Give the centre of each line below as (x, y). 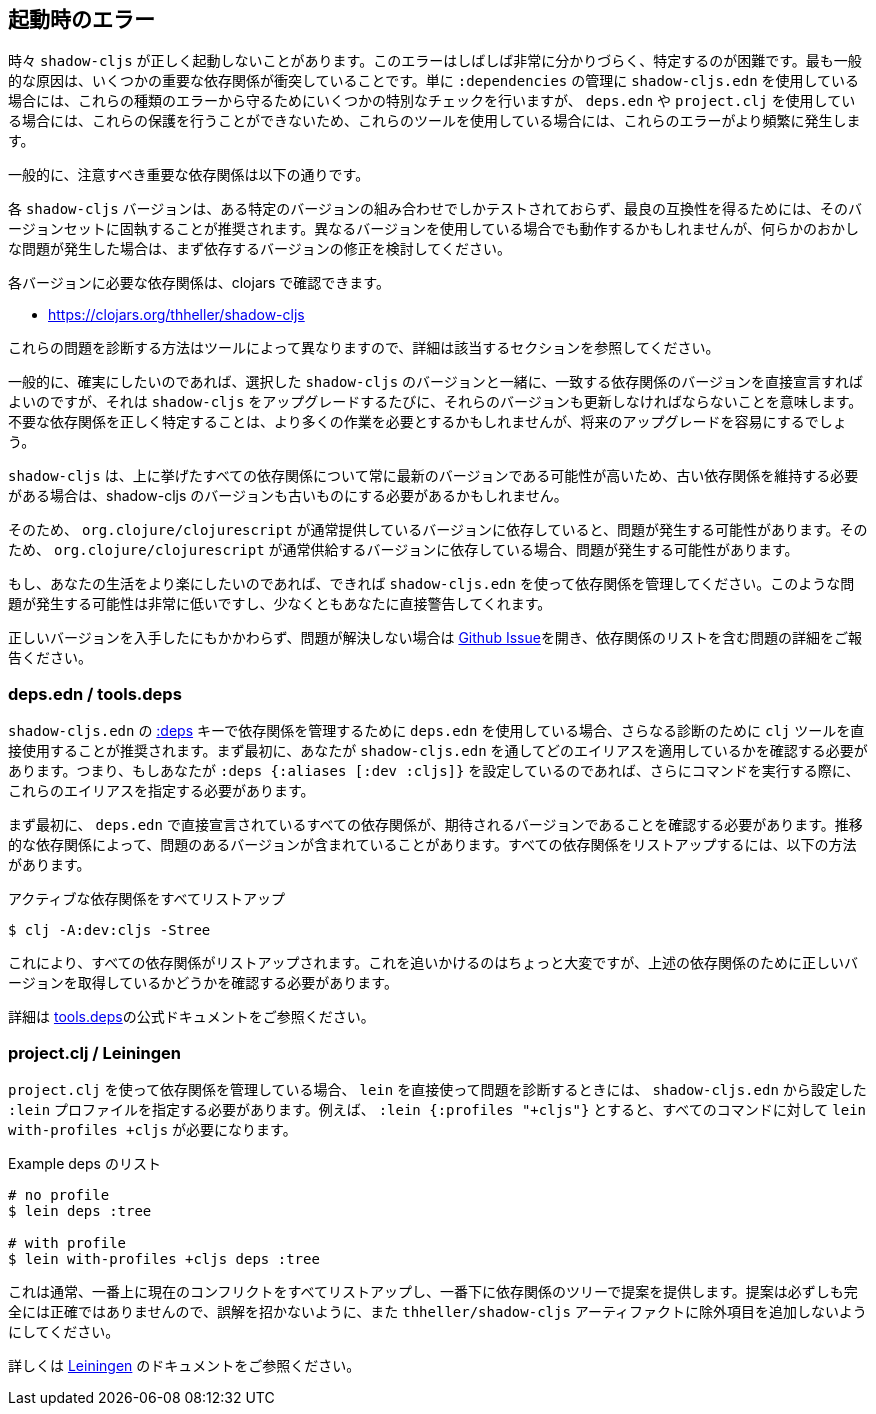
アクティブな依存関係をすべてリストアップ (146, 899)
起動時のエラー (81, 19)
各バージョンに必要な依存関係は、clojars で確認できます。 (199, 283)
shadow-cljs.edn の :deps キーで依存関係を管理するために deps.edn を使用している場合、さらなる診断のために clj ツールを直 (436, 731)
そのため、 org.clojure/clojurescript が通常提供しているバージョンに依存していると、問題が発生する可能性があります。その (438, 530)
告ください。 (50, 658)
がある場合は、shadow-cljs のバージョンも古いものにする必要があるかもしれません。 (288, 496)
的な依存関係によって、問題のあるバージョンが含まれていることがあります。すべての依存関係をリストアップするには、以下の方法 (432, 845)
